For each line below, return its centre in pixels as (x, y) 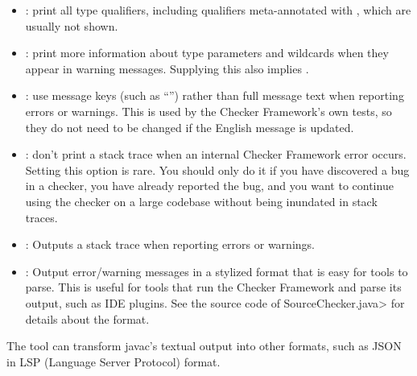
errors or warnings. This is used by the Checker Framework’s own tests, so (208, 111)
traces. (41, 217)
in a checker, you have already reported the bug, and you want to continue (209, 186)
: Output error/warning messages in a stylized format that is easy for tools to (217, 271)
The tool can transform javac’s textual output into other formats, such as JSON (204, 346)
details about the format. (87, 318)
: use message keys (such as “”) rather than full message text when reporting (215, 95)
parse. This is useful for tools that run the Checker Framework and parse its (213, 287)
